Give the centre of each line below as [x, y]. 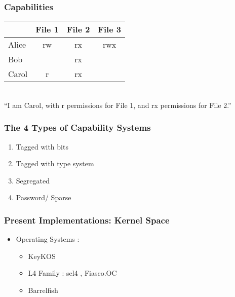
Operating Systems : [48, 239]
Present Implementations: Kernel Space [87, 220]
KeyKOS [42, 256]
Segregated [33, 180]
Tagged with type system [55, 163]
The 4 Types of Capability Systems [77, 127]
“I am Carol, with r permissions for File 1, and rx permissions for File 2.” [118, 105]
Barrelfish [43, 290]
